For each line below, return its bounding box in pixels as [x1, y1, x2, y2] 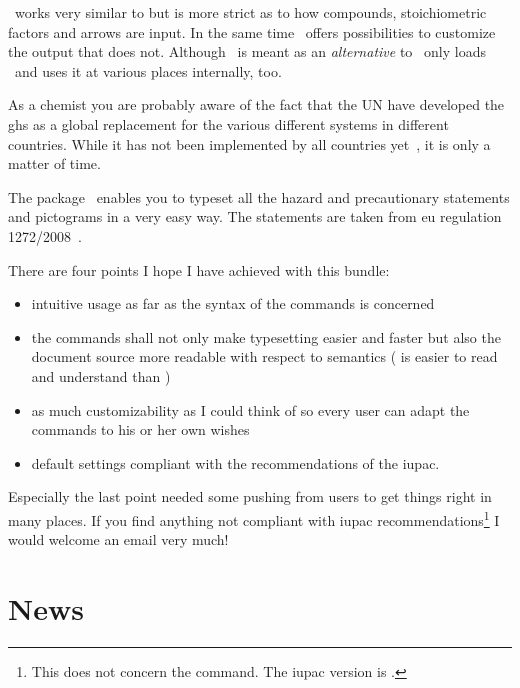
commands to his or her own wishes [31, 419, 250, 440]
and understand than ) [31, 365, 171, 386]
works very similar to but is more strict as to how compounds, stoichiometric [14, 2, 487, 22]
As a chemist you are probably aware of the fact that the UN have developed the [8, 94, 505, 115]
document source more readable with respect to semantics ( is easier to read [31, 346, 498, 367]
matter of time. [8, 153, 101, 174]
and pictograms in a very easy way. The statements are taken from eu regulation [8, 206, 502, 227]
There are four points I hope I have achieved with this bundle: [8, 259, 390, 280]
